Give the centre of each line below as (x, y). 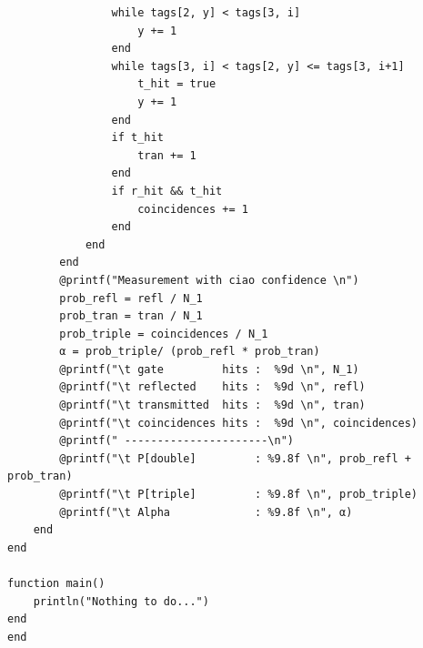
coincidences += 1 (193, 209)
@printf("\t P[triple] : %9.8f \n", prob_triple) (239, 495)
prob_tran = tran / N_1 (131, 316)
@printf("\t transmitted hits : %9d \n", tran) (212, 405)
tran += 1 (167, 155)
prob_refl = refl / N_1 (131, 298)
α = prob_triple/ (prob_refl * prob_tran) (190, 352)
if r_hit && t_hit (167, 191)
